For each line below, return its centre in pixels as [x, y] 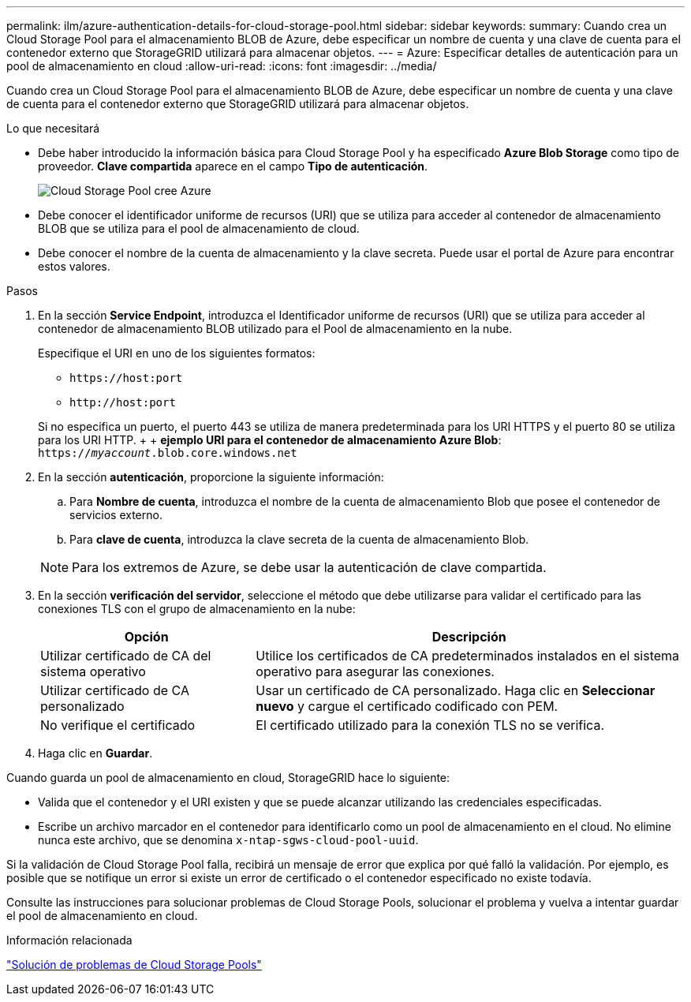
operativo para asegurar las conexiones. [375, 671]
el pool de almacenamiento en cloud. [102, 916]
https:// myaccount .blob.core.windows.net [168, 453]
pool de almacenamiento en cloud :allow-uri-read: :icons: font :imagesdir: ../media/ [222, 66]
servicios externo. [116, 515]
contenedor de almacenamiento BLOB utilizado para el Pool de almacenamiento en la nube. [275, 329]
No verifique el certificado [118, 725]
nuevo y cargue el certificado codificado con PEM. [407, 706]
